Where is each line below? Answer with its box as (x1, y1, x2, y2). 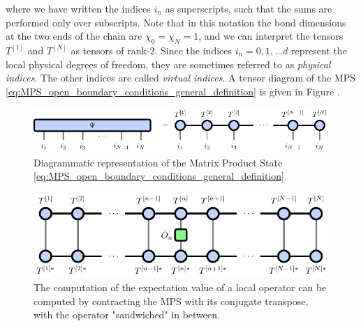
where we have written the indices (6, 1, 151, 15)
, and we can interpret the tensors (198, 29, 344, 43)
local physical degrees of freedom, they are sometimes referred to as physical (6, 56, 331, 71)
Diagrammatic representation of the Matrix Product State (34, 155, 283, 169)
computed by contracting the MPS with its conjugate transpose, (34, 293, 309, 308)
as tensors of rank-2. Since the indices (71, 42, 233, 57)
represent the (290, 42, 347, 57)
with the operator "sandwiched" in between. (34, 307, 220, 322)
